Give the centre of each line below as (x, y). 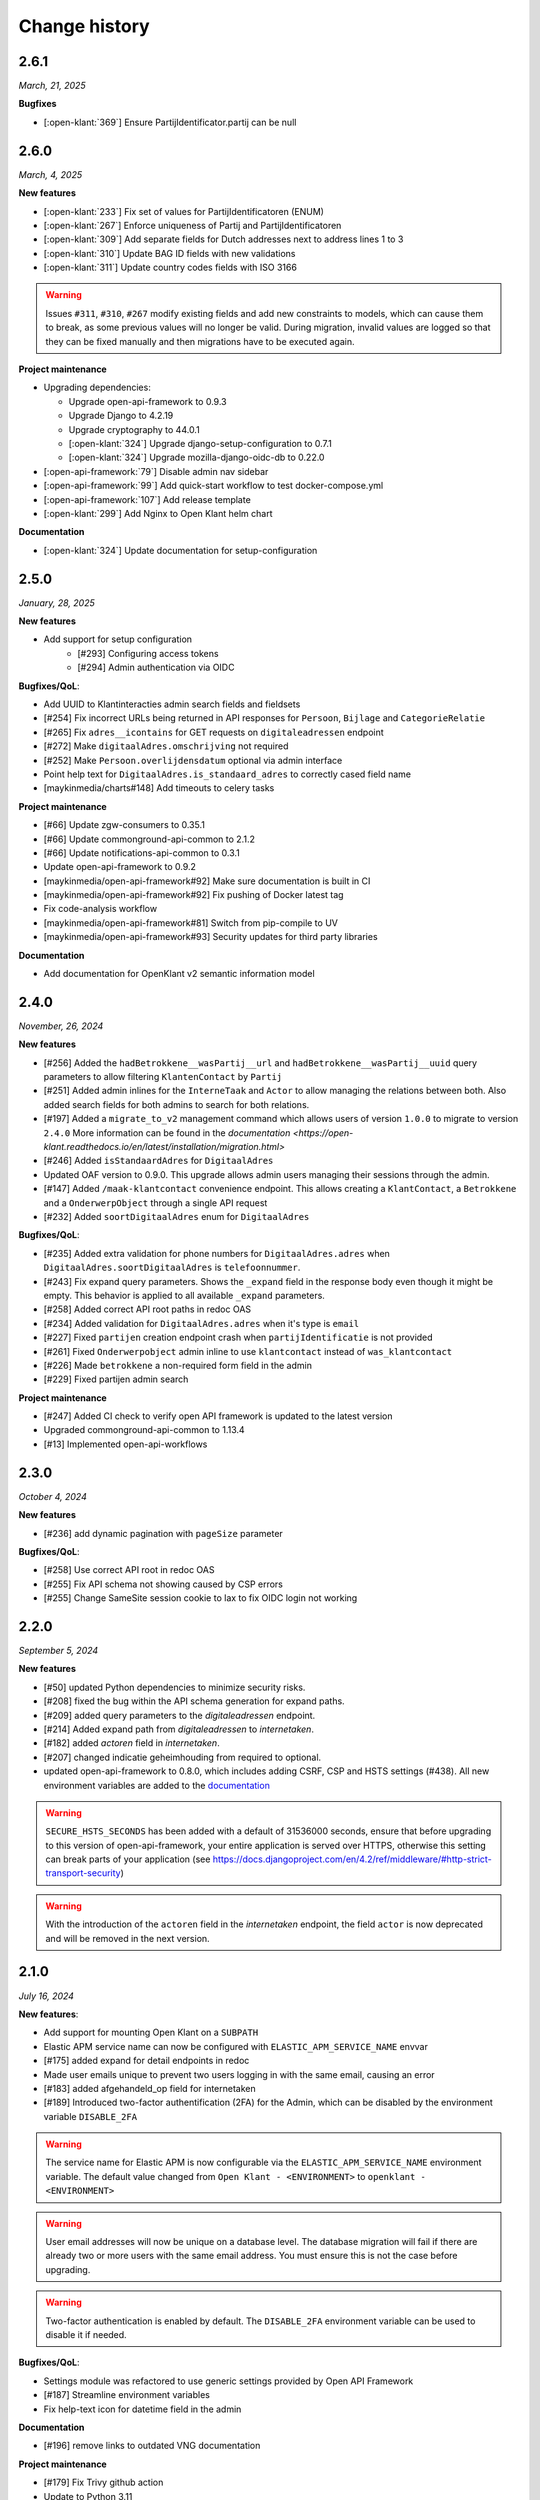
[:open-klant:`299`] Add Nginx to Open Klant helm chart (158, 513)
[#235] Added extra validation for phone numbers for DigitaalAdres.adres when (216, 1253)
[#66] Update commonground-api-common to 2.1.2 (149, 839)
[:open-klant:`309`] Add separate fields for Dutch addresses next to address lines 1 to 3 (223, 239)
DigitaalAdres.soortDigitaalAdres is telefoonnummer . (172, 1267)
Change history (84, 26)
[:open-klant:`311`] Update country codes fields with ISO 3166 (170, 267)
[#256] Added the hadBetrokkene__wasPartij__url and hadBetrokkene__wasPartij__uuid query (260, 1062)
